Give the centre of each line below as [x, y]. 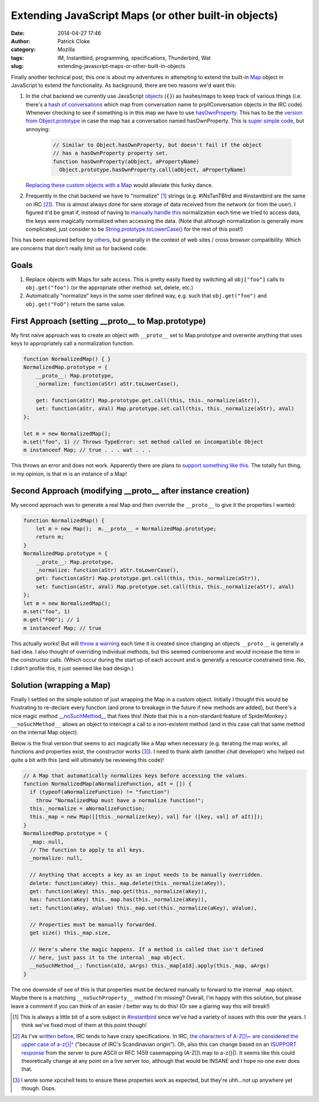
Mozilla [66, 50]
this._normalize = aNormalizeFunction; [87, 809]
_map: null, [47, 842]
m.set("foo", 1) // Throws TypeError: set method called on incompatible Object [143, 442]
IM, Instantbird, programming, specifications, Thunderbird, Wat [134, 58]
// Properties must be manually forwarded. [94, 925]
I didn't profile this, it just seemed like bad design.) [72, 668]
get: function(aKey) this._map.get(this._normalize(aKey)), [118, 891]
